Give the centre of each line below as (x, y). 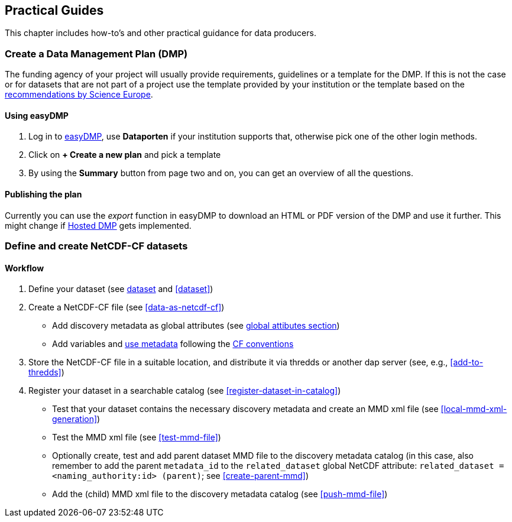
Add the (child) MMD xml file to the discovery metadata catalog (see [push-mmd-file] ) (220, 494)
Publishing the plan (43, 194)
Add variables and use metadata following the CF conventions (173, 344)
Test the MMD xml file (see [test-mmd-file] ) (137, 437)
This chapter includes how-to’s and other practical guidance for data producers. (161, 33)
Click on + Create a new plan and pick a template (125, 155)
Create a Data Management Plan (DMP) (96, 54)
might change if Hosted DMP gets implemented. (98, 225)
